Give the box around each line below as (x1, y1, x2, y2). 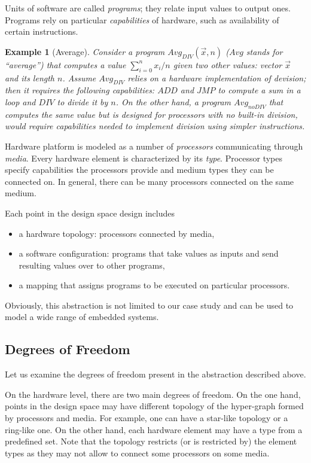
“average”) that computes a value (5, 58, 126, 71)
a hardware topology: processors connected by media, (19, 227, 215, 239)
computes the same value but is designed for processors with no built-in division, (5, 108, 298, 120)
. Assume (62, 71, 96, 84)
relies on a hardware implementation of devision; (127, 71, 306, 84)
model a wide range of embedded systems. (5, 310, 159, 323)
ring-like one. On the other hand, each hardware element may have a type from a (5, 423, 303, 435)
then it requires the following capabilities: (5, 84, 155, 96)
